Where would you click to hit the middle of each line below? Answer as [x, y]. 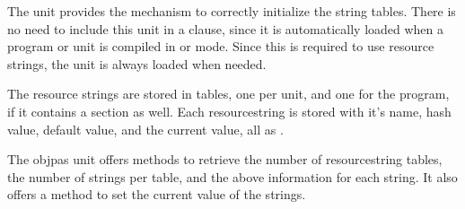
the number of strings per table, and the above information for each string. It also [232, 176]
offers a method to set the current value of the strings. [157, 194]
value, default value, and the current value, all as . [145, 129]
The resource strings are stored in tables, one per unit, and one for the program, [228, 94]
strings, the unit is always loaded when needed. [137, 63]
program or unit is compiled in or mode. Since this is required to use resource [221, 46]
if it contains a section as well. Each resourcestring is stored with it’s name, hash [229, 111]
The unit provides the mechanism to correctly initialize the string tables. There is [232, 11]
